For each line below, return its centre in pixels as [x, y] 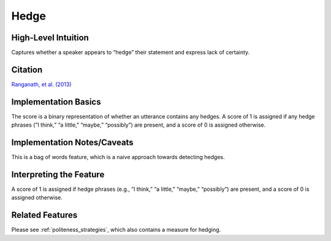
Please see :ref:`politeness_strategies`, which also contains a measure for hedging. [116, 230]
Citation [27, 69]
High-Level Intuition [50, 38]
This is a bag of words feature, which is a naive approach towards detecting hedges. [118, 157]
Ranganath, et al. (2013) [41, 84]
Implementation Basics [56, 102]
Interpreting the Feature [58, 174]
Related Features [44, 215]
